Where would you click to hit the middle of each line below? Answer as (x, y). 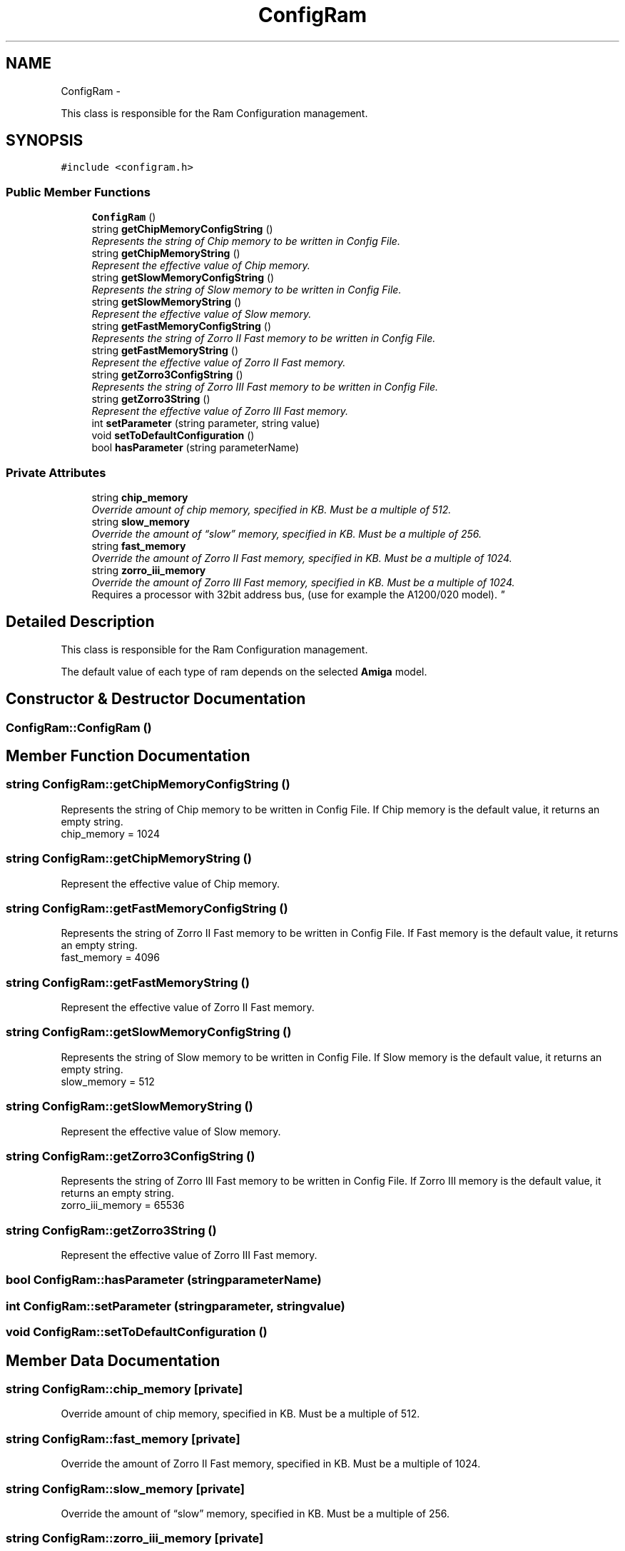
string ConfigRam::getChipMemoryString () (129, 859)
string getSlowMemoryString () (167, 302)
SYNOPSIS (45, 141)
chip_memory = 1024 (110, 833)
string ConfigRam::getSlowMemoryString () (129, 1106)
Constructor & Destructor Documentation (156, 699)
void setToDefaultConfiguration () (173, 436)
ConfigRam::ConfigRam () (79, 727)
